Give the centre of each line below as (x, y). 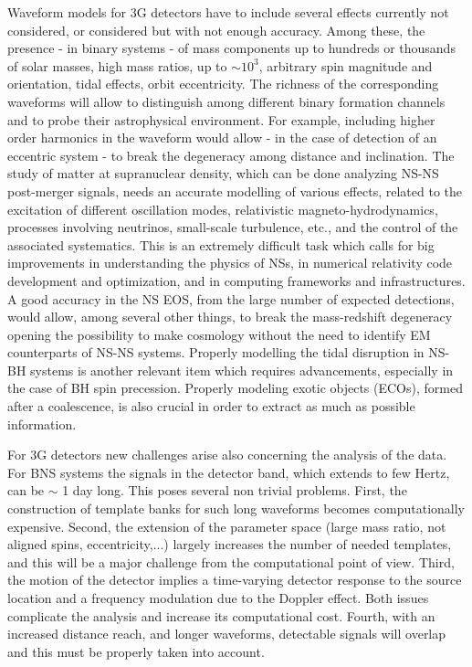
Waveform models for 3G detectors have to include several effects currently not (228, 12)
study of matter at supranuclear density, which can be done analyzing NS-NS (223, 173)
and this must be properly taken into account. (136, 651)
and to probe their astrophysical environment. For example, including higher (221, 119)
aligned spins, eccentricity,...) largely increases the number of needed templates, (230, 544)
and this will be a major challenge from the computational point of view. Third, (231, 561)
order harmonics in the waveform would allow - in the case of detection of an (222, 138)
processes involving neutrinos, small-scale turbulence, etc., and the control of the (233, 227)
